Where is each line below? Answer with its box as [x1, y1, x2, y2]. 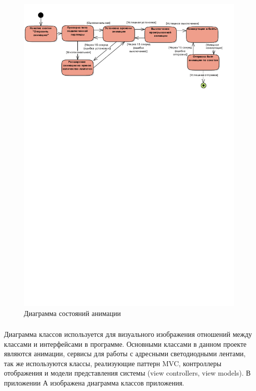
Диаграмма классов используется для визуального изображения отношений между [4, 329, 252, 339]
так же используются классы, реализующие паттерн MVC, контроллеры [4, 358, 222, 368]
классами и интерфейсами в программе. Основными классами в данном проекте [4, 338, 247, 349]
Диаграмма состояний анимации [24, 308, 121, 318]
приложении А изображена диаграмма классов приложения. [4, 378, 185, 388]
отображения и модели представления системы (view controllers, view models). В [4, 368, 251, 378]
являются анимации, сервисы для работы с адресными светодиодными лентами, [4, 348, 246, 359]
